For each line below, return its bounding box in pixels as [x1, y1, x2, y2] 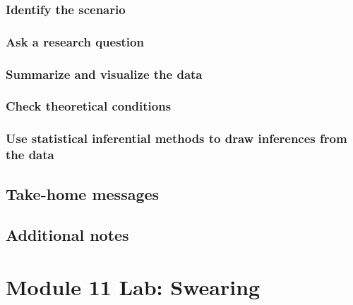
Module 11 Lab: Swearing [6, 272, 261, 301]
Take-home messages [6, 182, 160, 204]
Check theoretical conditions [6, 97, 172, 115]
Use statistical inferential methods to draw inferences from [6, 130, 347, 147]
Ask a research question [6, 32, 144, 50]
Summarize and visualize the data [6, 65, 203, 82]
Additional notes [6, 224, 129, 246]
